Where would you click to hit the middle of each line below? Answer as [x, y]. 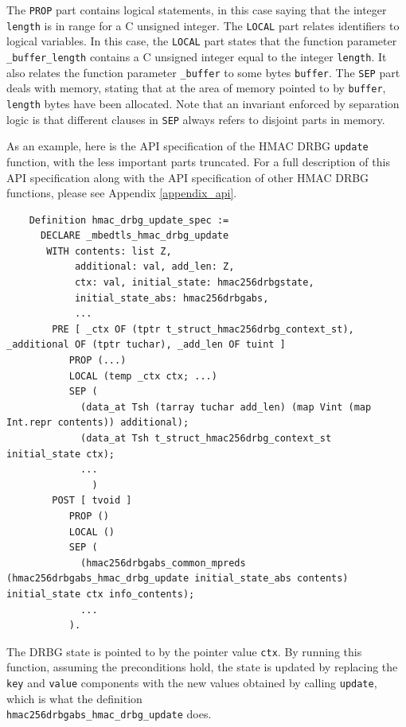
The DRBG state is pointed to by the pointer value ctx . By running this [184, 651]
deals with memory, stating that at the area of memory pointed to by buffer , [196, 88]
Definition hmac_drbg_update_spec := [129, 220]
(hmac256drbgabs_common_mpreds [163, 563]
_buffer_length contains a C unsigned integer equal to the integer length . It [197, 56]
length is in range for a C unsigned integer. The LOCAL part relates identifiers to [203, 25]
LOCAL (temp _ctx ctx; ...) [143, 376]
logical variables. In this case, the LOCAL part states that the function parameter [202, 41]
